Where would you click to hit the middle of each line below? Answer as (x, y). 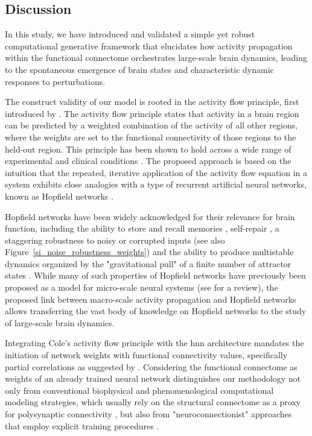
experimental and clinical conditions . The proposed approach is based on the (148, 161)
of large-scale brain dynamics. (60, 322)
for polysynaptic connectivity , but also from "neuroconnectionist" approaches (148, 414)
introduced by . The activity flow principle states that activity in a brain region (152, 113)
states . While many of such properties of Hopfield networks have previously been (155, 275)
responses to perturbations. (55, 81)
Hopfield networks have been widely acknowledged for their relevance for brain (150, 216)
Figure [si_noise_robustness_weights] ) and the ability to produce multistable (149, 252)
